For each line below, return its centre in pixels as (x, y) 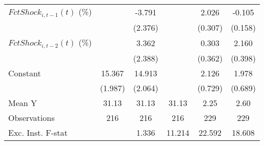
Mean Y (23, 102)
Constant (25, 73)
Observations (32, 117)
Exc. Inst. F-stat (38, 132)
